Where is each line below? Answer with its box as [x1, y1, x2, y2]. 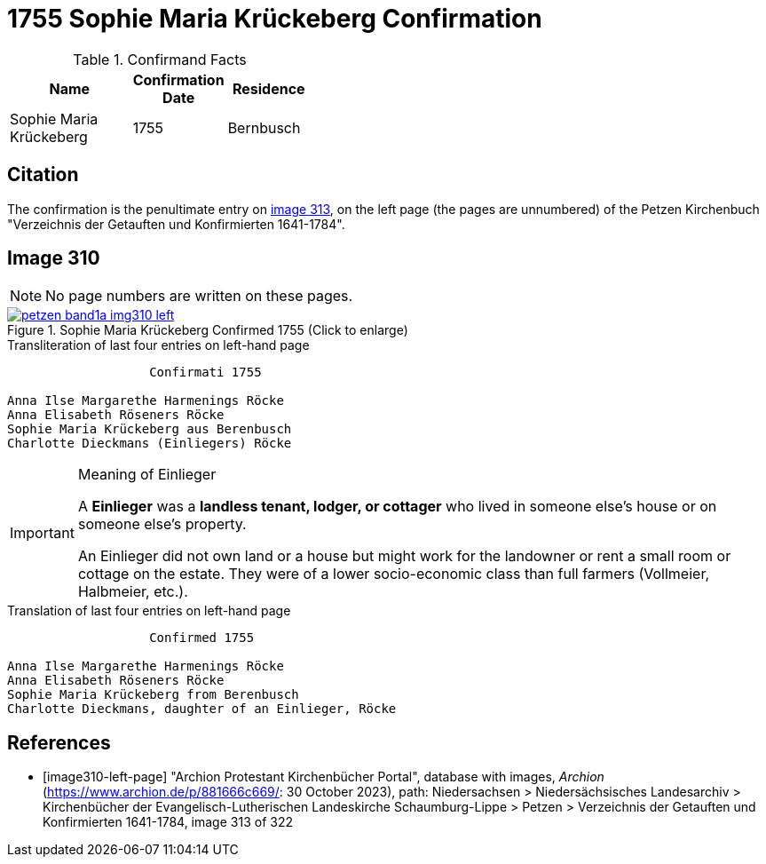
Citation [7, 163, 79, 186]
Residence [232, 79, 305, 98]
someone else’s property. [77, 515, 247, 534]
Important [10, 524, 75, 543]
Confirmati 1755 [149, 365, 262, 380]
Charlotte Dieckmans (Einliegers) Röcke [7, 436, 292, 451]
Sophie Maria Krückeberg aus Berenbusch [7, 422, 292, 437]
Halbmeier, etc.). [77, 583, 188, 601]
